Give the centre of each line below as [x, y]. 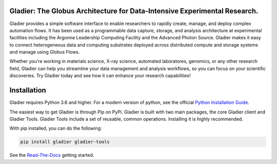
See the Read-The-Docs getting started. [52, 155]
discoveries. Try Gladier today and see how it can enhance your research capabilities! [100, 76]
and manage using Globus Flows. [45, 52]
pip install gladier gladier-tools [65, 142]
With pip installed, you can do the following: [56, 128]
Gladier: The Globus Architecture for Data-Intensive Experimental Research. [134, 11]
